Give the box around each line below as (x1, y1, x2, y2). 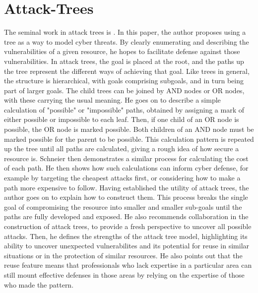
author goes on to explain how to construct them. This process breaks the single (4, 192, 248, 202)
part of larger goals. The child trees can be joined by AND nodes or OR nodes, (4, 85, 245, 95)
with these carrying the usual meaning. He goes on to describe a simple (4, 95, 221, 105)
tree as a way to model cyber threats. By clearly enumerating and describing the (4, 36, 249, 47)
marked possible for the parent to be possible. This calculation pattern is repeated (4, 133, 254, 144)
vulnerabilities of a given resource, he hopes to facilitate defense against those (4, 46, 240, 57)
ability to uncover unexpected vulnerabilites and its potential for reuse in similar (4, 240, 250, 251)
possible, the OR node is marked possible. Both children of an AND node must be (4, 124, 254, 134)
